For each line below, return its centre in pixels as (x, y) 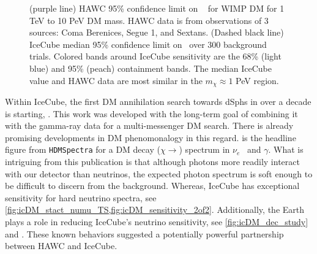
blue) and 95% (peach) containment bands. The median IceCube (151, 68)
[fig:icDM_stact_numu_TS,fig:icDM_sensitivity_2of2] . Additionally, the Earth (155, 210)
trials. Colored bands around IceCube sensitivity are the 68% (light (155, 56)
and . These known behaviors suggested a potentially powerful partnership (144, 233)
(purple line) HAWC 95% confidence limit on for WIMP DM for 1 (157, 8)
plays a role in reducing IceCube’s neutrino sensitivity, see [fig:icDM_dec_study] (157, 222)
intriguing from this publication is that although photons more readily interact (152, 162)
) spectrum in (204, 149)
